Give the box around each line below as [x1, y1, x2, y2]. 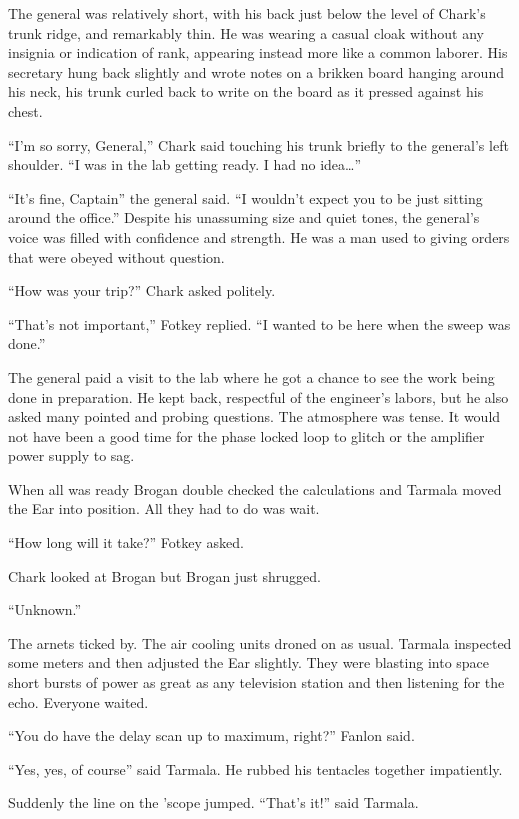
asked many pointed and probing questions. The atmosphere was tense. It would [8, 406, 501, 427]
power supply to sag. [8, 445, 135, 466]
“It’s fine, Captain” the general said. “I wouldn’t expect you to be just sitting [8, 187, 483, 208]
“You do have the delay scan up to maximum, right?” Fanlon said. [8, 725, 415, 746]
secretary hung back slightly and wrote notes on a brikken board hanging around [8, 61, 504, 82]
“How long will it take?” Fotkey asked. [8, 532, 244, 553]
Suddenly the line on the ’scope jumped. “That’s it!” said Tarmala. [8, 792, 419, 813]
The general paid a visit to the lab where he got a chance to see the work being [8, 366, 495, 387]
